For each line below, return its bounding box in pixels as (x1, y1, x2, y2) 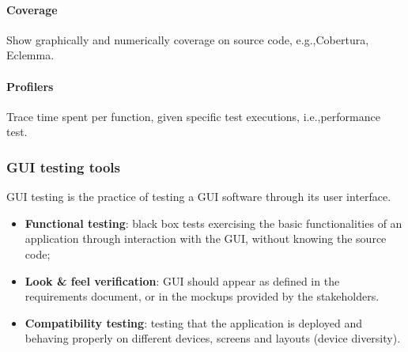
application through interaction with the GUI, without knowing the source (25, 230, 387, 247)
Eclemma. (6, 47, 55, 63)
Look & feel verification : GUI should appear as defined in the (25, 272, 340, 289)
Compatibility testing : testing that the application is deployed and (25, 314, 363, 331)
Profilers (6, 78, 54, 94)
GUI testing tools (6, 157, 120, 176)
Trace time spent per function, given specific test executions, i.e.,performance (6, 108, 380, 124)
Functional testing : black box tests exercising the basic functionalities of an (25, 214, 402, 231)
